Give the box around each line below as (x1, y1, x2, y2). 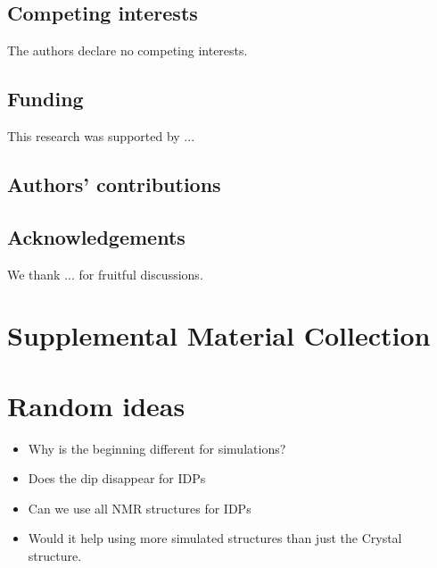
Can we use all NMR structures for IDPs (28, 498, 251, 517)
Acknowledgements (7, 222, 186, 250)
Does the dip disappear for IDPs (28, 469, 206, 488)
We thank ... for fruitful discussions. (7, 264, 203, 283)
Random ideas (7, 387, 186, 423)
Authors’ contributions (7, 170, 221, 197)
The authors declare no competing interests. (7, 41, 248, 60)
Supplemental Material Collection (7, 317, 431, 354)
